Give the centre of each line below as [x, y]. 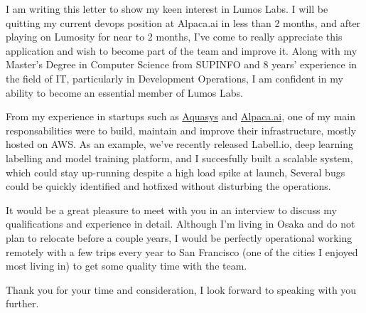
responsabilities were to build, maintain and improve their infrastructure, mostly [181, 130]
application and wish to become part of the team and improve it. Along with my [182, 50]
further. [22, 303]
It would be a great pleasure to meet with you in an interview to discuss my [171, 209]
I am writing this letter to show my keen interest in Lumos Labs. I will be [167, 9]
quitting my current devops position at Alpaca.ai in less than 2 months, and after [183, 22]
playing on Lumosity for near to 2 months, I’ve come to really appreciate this [174, 37]
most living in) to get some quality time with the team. [127, 266]
